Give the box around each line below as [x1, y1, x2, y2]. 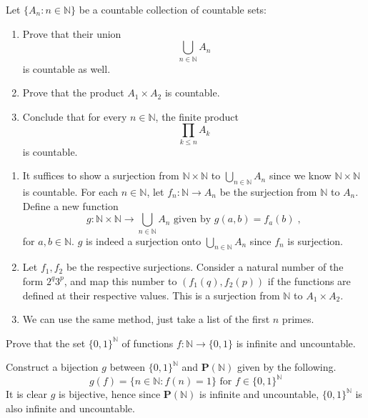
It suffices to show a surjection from [22, 168, 179, 183]
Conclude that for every [22, 109, 127, 124]
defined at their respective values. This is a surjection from [22, 287, 280, 302]
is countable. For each [22, 184, 119, 199]
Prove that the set [6, 335, 86, 350]
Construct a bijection [6, 359, 99, 374]
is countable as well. [22, 61, 111, 76]
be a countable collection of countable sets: [79, 2, 267, 16]
